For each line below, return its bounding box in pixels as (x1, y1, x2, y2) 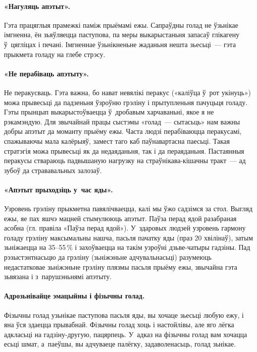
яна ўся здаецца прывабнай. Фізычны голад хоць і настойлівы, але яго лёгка (4, 319, 234, 330)
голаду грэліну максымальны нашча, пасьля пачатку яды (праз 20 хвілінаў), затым (4, 232, 253, 242)
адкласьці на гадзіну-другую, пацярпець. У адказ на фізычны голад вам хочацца (4, 329, 247, 339)
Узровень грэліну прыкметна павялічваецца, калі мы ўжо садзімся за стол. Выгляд (4, 203, 253, 214)
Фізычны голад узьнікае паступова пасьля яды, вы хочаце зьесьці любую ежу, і (4, 309, 244, 320)
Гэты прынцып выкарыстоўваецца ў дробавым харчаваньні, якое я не (4, 107, 214, 117)
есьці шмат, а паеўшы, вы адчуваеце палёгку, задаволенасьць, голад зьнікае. (4, 339, 236, 349)
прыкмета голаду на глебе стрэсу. (4, 49, 105, 59)
